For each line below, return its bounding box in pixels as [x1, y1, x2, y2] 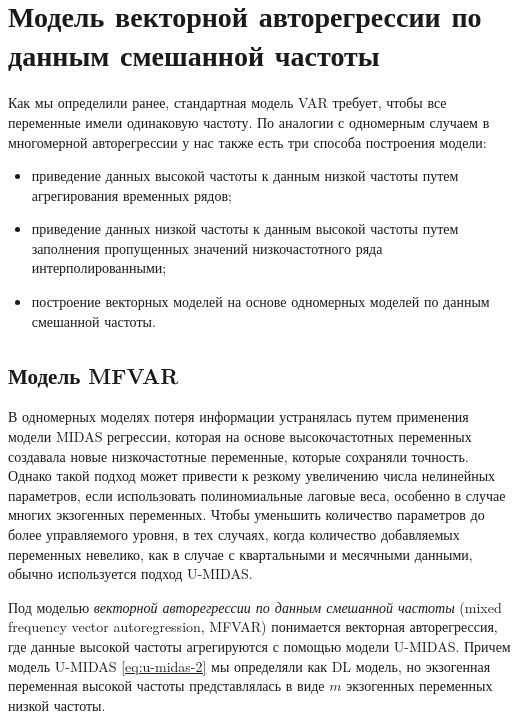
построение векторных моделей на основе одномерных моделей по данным [31, 291, 490, 312]
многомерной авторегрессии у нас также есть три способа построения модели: [8, 131, 487, 152]
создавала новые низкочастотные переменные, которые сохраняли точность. [8, 445, 469, 466]
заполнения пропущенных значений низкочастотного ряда [31, 237, 383, 258]
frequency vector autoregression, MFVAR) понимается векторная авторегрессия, [8, 616, 498, 637]
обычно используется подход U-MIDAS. [8, 563, 253, 584]
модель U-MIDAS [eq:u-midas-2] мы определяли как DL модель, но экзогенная [8, 655, 491, 676]
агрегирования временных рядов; [31, 184, 232, 205]
